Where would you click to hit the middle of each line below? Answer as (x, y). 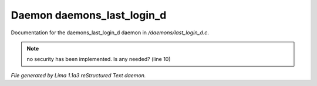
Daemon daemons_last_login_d (89, 15)
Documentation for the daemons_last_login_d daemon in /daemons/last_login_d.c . (110, 33)
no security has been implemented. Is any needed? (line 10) (99, 59)
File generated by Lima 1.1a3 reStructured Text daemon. (78, 75)
